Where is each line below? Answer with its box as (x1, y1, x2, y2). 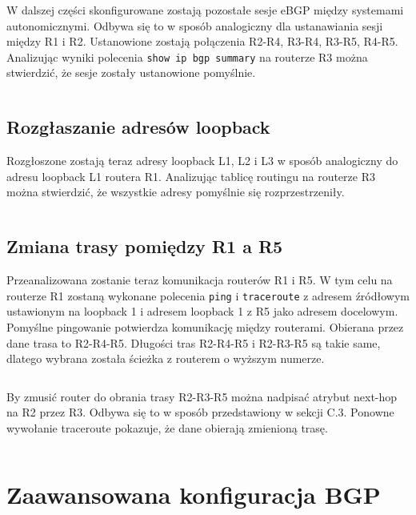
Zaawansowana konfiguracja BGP (6, 477, 381, 510)
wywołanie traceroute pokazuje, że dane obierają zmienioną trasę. (6, 420, 328, 437)
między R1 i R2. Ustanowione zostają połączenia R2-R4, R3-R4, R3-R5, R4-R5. (6, 33, 398, 50)
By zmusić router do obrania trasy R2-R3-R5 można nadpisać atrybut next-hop (6, 388, 398, 404)
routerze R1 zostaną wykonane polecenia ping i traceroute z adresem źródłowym (6, 287, 410, 304)
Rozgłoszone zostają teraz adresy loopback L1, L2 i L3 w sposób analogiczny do (6, 152, 398, 169)
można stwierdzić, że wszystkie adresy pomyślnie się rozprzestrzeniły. (6, 183, 345, 200)
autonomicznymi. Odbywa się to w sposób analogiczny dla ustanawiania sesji (6, 17, 383, 34)
